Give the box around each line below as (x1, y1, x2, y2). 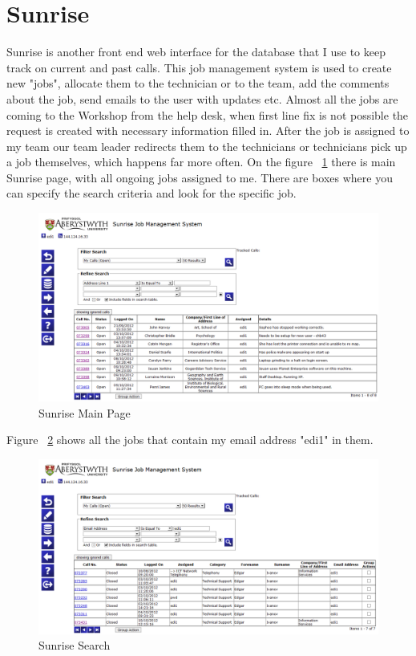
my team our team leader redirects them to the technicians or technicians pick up (6, 137, 407, 154)
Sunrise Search (38, 637, 111, 654)
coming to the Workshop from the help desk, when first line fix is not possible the (6, 106, 409, 123)
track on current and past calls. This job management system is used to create (6, 59, 392, 75)
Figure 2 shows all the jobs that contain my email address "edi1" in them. (6, 431, 374, 448)
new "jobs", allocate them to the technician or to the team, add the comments (6, 75, 390, 92)
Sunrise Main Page (38, 404, 131, 421)
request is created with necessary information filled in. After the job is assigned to (6, 122, 410, 139)
